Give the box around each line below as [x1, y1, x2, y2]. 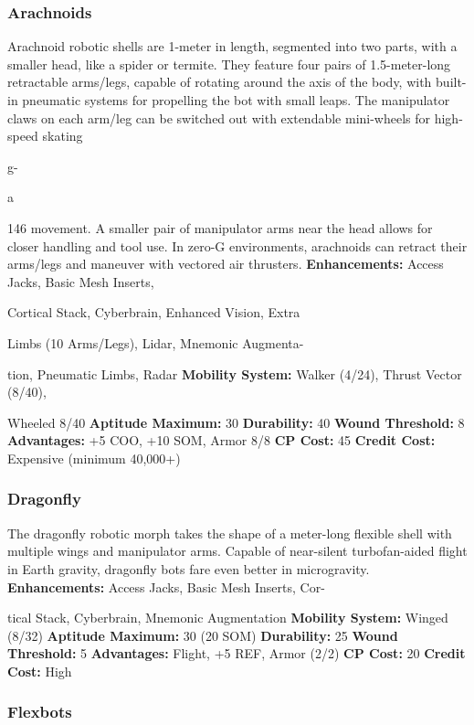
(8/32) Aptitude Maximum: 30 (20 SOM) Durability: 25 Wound [7, 625, 398, 645]
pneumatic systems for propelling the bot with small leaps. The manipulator [22, 91, 450, 109]
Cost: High [7, 661, 72, 680]
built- [436, 72, 467, 91]
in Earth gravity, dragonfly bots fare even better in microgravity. [7, 559, 370, 578]
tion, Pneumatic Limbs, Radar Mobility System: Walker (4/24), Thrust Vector [7, 364, 462, 383]
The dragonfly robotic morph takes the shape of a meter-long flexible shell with [7, 523, 452, 542]
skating [42, 126, 83, 145]
